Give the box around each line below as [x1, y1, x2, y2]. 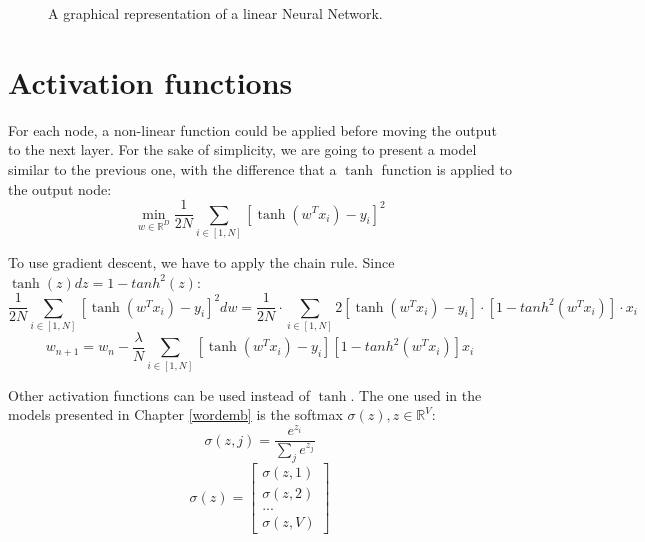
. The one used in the [350, 384, 482, 405]
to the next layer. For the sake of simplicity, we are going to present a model [8, 139, 477, 160]
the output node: [8, 178, 112, 199]
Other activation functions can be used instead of [8, 384, 311, 405]
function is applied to [381, 158, 512, 179]
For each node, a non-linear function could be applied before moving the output [8, 119, 497, 140]
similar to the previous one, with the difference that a [8, 158, 337, 179]
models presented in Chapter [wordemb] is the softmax [8, 404, 343, 425]
